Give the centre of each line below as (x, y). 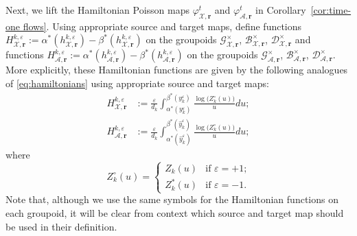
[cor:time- (331, 10)
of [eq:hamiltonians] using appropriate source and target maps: (137, 83)
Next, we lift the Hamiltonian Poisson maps (97, 10)
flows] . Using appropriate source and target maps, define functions (162, 26)
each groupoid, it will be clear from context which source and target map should (175, 213)
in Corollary (281, 10)
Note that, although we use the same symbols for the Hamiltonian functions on (172, 199)
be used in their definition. (61, 226)
